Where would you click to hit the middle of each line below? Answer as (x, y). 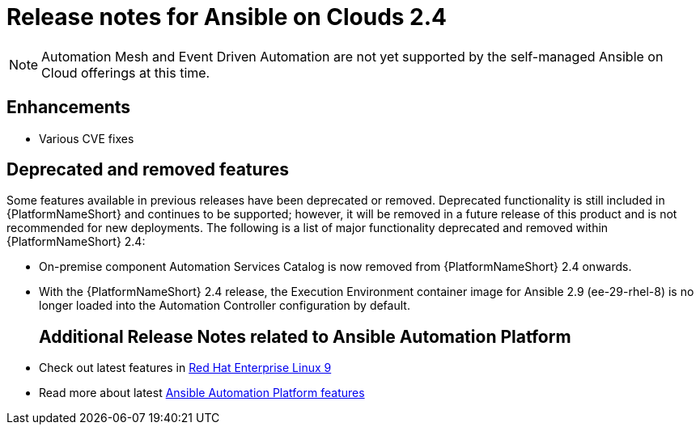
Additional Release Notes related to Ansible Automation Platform (305, 336)
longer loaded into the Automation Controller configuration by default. (225, 306)
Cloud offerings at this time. (126, 72)
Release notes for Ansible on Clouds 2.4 (227, 17)
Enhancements (69, 108)
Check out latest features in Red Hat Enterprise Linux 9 (185, 368)
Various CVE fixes (87, 138)
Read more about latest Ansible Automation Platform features (202, 393)
